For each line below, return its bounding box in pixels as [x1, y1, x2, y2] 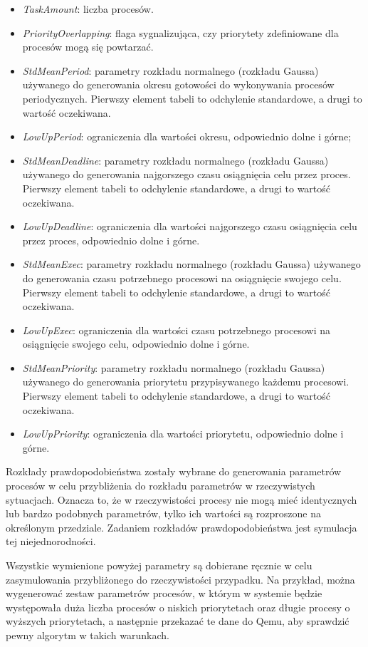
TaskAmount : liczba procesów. [22, 1, 154, 16]
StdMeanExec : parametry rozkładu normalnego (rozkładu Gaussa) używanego [22, 257, 361, 271]
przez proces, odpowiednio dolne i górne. [22, 232, 200, 247]
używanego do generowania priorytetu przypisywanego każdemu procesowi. [22, 374, 349, 389]
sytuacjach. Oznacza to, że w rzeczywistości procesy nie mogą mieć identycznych [6, 492, 357, 507]
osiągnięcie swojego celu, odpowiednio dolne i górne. [22, 336, 250, 351]
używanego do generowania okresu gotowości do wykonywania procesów [22, 77, 335, 92]
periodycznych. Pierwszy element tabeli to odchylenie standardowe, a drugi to [22, 90, 362, 105]
